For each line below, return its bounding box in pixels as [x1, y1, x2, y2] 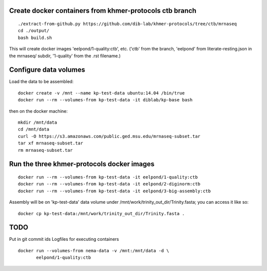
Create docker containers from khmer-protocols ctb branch [9, 6, 197, 15]
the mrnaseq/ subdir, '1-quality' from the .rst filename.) [9, 52, 121, 59]
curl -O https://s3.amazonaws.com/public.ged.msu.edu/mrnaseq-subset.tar [18, 134, 201, 139]
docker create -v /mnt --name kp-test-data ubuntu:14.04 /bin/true [18, 90, 185, 96]
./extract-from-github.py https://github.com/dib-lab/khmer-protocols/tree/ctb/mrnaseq [18, 21, 237, 27]
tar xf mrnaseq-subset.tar [18, 140, 84, 146]
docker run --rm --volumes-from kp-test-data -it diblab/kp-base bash [18, 97, 193, 103]
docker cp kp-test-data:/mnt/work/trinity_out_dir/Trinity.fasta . [18, 211, 185, 216]
